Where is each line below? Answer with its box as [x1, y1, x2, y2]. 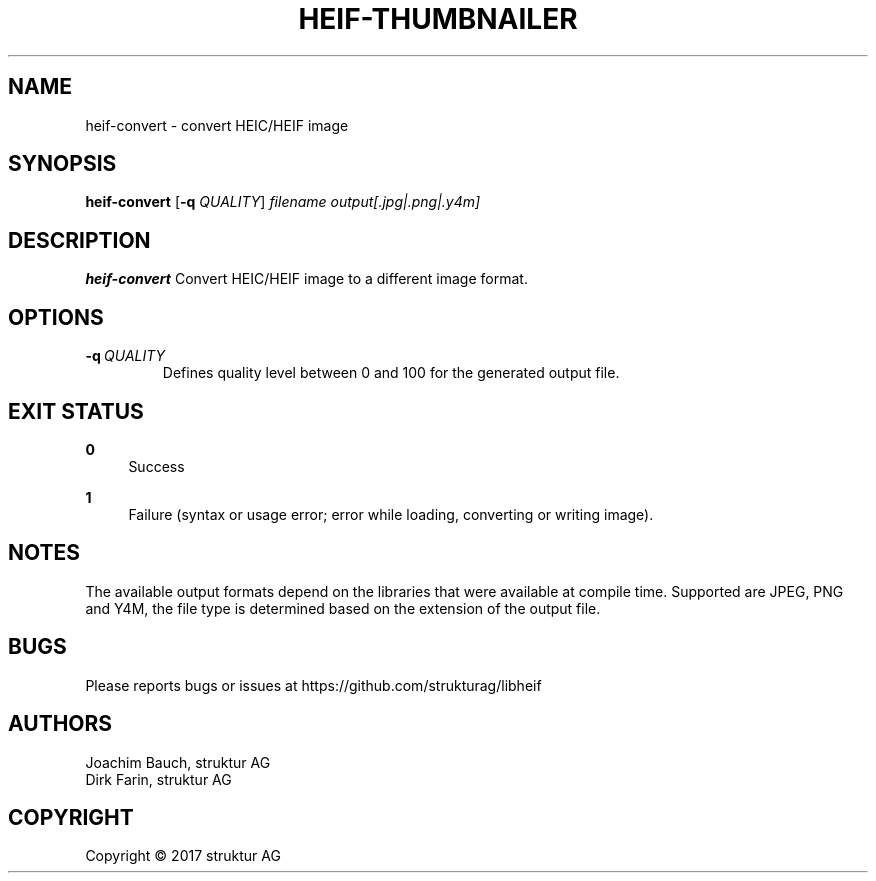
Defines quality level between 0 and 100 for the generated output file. [162, 364, 620, 382]
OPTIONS [8, 304, 104, 330]
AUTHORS [8, 711, 113, 737]
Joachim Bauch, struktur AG [85, 753, 271, 771]
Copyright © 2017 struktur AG [85, 847, 281, 865]
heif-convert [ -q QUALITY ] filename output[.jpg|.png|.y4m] [85, 193, 481, 211]
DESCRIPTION [8, 227, 151, 253]
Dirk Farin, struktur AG [85, 770, 232, 788]
